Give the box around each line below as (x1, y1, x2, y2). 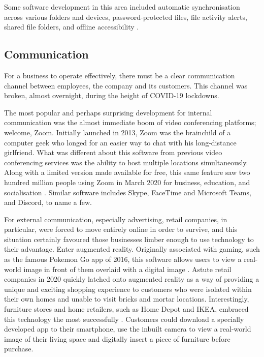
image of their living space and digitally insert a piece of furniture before (4, 333, 230, 344)
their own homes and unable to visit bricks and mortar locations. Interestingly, (4, 293, 249, 304)
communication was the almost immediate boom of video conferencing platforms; (4, 117, 256, 128)
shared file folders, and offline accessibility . (4, 21, 139, 32)
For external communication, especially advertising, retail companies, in (4, 214, 227, 224)
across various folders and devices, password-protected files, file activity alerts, (4, 11, 247, 22)
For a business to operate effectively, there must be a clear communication (4, 70, 235, 80)
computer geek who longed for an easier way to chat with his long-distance (4, 137, 237, 147)
